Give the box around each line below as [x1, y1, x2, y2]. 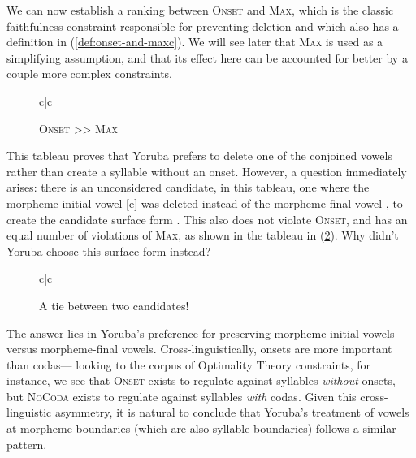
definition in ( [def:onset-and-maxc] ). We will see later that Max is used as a [6, 33, 383, 50]
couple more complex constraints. [6, 65, 172, 82]
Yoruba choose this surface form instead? [6, 242, 211, 259]
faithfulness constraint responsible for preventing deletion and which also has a [6, 17, 399, 34]
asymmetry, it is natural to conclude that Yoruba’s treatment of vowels [54, 404, 409, 421]
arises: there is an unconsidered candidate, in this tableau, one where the [6, 179, 370, 196]
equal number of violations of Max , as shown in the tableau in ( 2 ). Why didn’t [6, 227, 399, 244]
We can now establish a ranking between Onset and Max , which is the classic [6, 2, 394, 18]
